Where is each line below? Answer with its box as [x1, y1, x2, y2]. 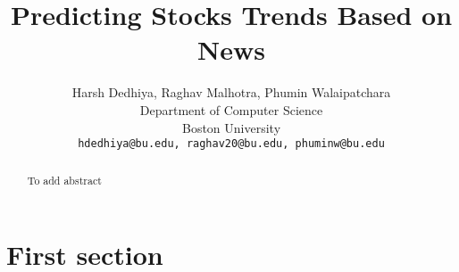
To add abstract [27, 172, 102, 187]
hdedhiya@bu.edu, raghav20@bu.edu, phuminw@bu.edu [78, 137, 385, 151]
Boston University [181, 118, 281, 136]
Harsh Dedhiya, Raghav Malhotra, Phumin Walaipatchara [71, 83, 391, 102]
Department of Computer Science [139, 100, 323, 119]
